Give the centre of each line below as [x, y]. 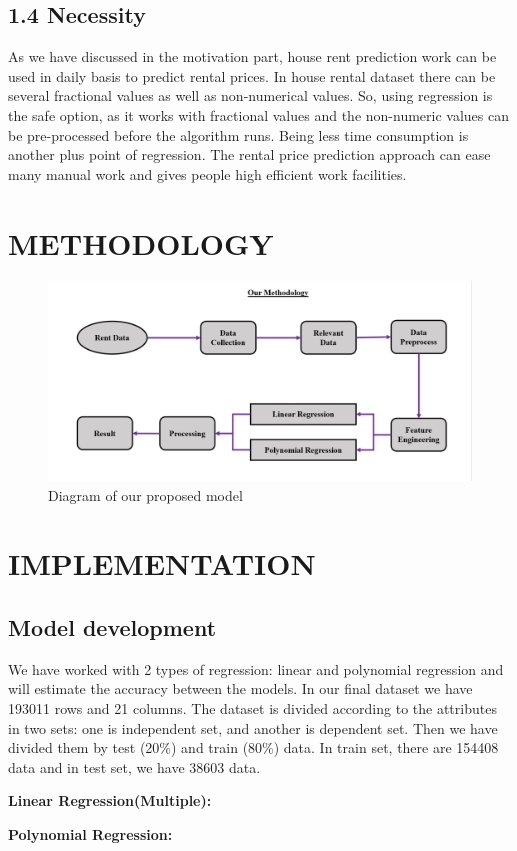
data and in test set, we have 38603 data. [134, 766]
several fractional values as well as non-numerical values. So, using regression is [250, 95]
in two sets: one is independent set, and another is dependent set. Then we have [253, 727]
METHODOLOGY [141, 242]
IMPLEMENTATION [162, 563]
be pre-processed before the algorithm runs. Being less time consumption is [238, 134]
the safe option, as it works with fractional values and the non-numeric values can [258, 114]
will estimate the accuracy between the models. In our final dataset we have [240, 688]
